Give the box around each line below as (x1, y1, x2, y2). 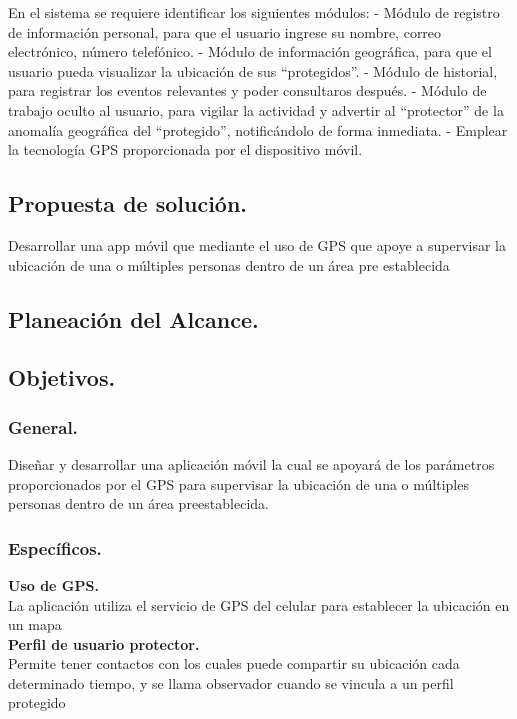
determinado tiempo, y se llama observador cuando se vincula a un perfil (8, 672, 454, 693)
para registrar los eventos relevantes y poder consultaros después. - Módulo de (8, 80, 487, 101)
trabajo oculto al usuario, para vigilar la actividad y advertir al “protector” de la (8, 99, 504, 120)
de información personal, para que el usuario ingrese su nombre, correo (8, 21, 442, 42)
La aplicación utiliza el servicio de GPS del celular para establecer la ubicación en (8, 594, 510, 615)
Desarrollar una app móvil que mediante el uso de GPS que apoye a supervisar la (8, 234, 506, 255)
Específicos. (8, 535, 102, 560)
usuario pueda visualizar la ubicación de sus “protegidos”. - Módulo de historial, (8, 60, 498, 81)
